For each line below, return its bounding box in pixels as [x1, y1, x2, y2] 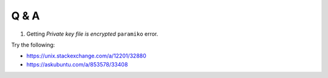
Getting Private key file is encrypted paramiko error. [26, 30, 159, 37]
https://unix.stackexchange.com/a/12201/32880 [26, 52, 147, 60]
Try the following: [11, 41, 55, 48]
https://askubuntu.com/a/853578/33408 [26, 60, 128, 68]
